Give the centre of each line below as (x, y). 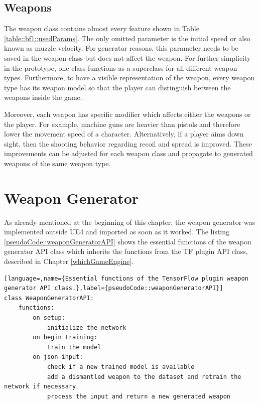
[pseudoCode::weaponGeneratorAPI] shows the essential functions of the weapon (128, 241)
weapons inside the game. (43, 97)
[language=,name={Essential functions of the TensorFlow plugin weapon (126, 278)
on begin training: (65, 338)
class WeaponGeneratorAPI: (49, 298)
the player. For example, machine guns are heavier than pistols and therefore (122, 124)
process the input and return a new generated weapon (139, 396)
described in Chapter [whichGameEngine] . (69, 261)
